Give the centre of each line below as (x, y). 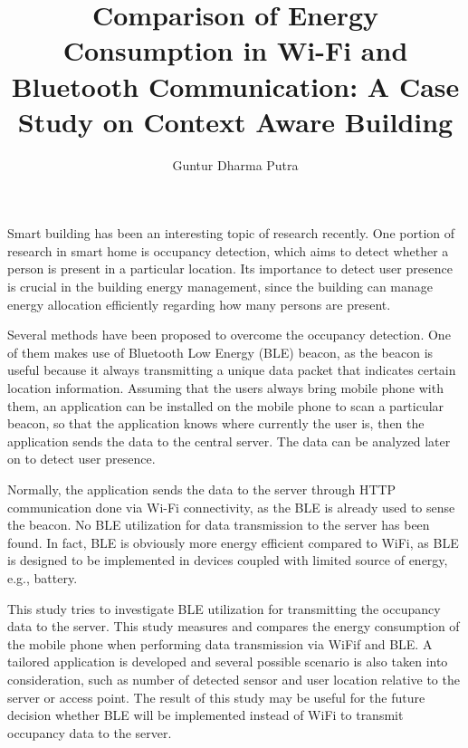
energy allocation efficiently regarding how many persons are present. (199, 304)
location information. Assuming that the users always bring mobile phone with (225, 388)
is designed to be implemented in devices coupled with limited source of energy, (228, 560)
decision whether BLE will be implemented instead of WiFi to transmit (205, 715)
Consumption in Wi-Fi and (235, 50)
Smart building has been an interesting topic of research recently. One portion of (231, 233)
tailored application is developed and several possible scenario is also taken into (228, 662)
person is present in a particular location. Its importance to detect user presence (230, 269)
